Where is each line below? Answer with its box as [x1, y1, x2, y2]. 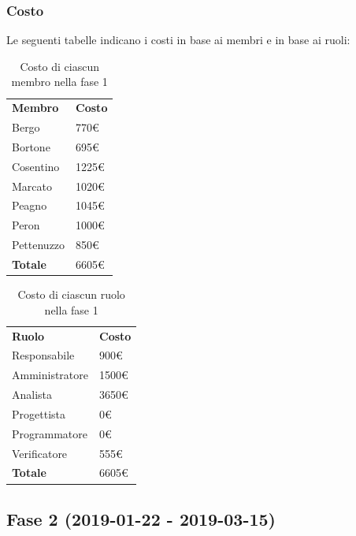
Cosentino [12, 158, 60, 174]
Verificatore [12, 445, 68, 461]
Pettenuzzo [12, 236, 65, 253]
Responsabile [12, 347, 75, 363]
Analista [12, 386, 53, 403]
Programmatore [12, 425, 87, 441]
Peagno [12, 197, 47, 214]
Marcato [12, 177, 52, 194]
